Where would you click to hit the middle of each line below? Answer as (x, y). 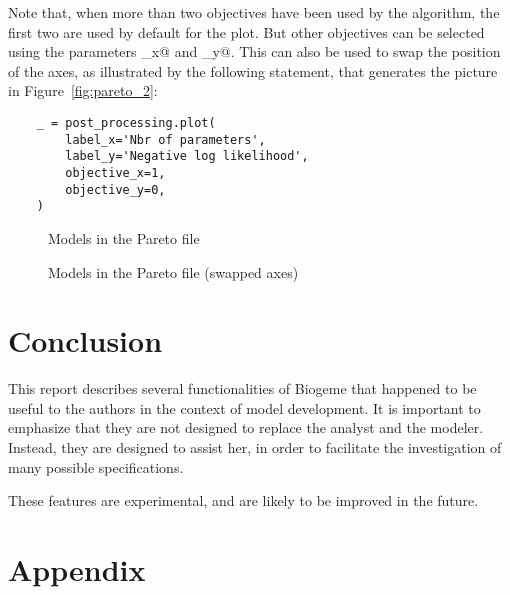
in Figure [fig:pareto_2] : (83, 90)
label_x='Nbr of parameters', (165, 139)
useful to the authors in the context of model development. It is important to (244, 407)
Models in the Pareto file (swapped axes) (173, 271)
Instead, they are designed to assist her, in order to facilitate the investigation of (255, 447)
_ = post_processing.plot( (126, 122)
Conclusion (85, 340)
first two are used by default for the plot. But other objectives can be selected (246, 31)
